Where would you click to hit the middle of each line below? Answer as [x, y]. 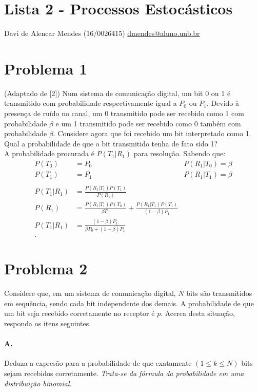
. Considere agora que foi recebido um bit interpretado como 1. [152, 133]
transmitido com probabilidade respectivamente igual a [91, 103]
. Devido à [223, 103]
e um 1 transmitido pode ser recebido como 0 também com [148, 123]
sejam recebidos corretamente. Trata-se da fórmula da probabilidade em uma [124, 373]
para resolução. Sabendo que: [180, 153]
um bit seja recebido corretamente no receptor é [80, 313]
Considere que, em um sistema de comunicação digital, [90, 293]
